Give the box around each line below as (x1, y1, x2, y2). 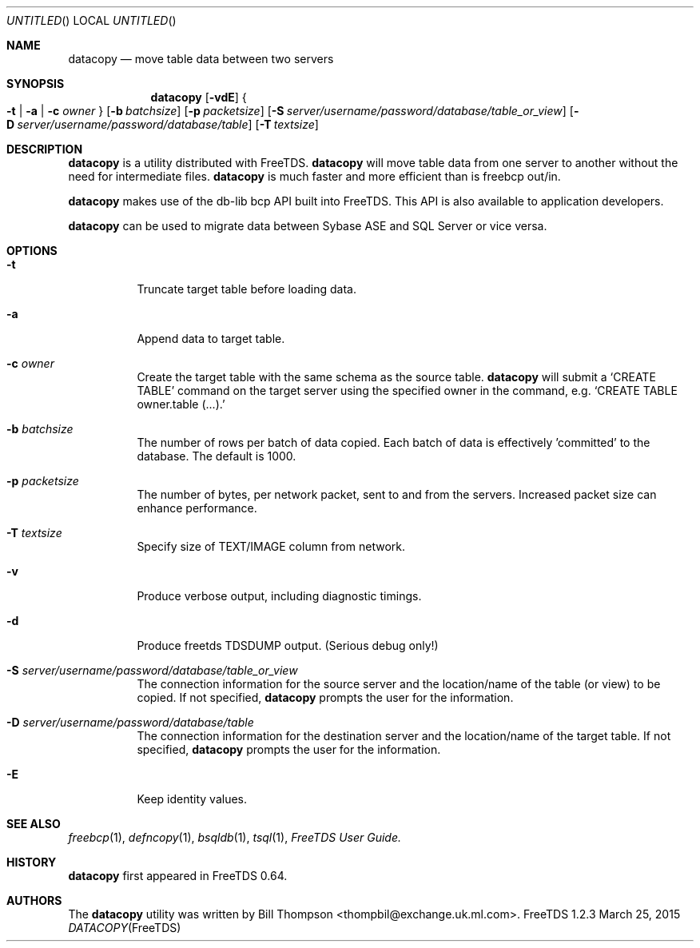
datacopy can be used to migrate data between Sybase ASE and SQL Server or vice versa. (68, 219, 547, 233)
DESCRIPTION (6, 142, 83, 156)
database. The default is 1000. (137, 449, 296, 463)
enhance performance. (137, 501, 257, 515)
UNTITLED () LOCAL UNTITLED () (6, 14, 177, 27)
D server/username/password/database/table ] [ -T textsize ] (6, 118, 319, 131)
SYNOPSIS (6, 77, 65, 90)
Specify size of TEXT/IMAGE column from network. (137, 540, 405, 553)
